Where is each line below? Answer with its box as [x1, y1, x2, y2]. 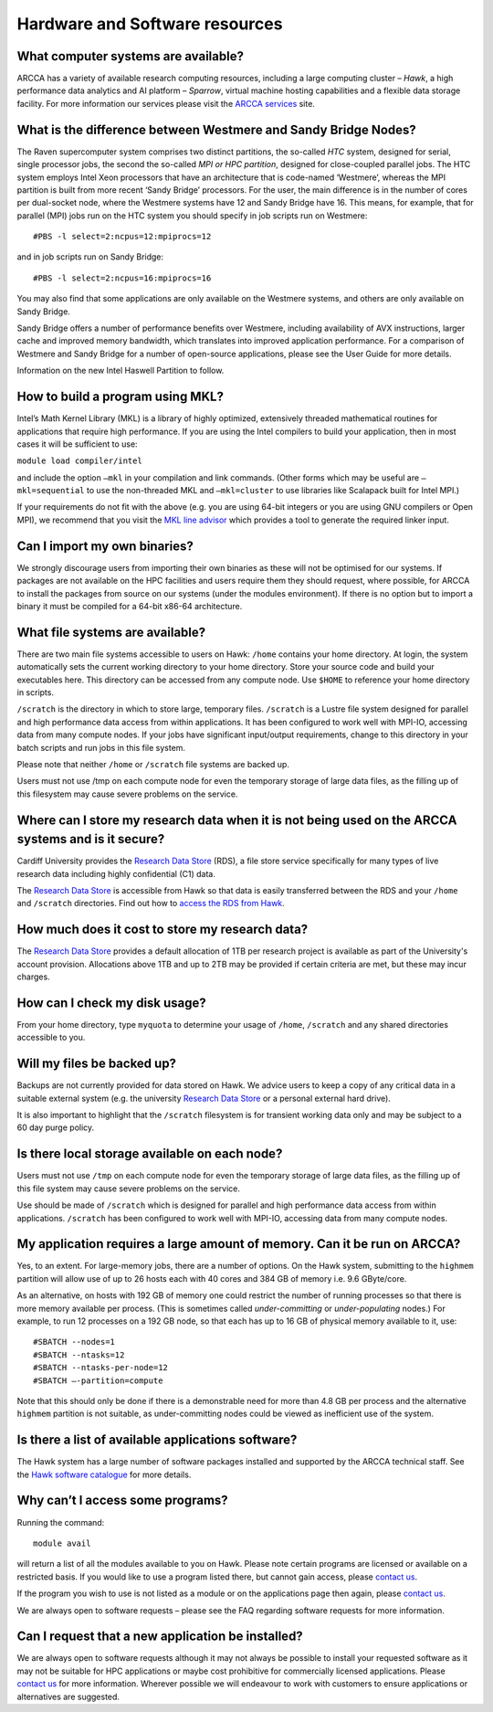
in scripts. [16, 687, 55, 698]
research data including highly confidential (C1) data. [16, 868, 216, 879]
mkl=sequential [16, 485, 86, 496]
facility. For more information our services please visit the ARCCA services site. [16, 98, 315, 109]
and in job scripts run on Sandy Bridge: [16, 251, 164, 262]
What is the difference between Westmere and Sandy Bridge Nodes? [16, 122, 417, 137]
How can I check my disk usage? [16, 995, 207, 1010]
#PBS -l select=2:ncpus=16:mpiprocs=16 [33, 272, 212, 283]
